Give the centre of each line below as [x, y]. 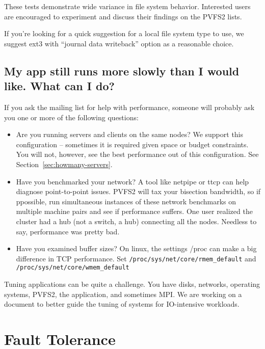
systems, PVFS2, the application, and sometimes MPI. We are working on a [123, 294]
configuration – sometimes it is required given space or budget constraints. [132, 144]
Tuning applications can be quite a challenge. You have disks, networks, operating [132, 284]
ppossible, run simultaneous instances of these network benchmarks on [126, 201]
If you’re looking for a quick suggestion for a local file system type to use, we [124, 33]
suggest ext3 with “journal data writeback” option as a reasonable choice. [119, 43]
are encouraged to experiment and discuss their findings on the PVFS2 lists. [123, 16]
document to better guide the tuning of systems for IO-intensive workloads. [122, 304]
